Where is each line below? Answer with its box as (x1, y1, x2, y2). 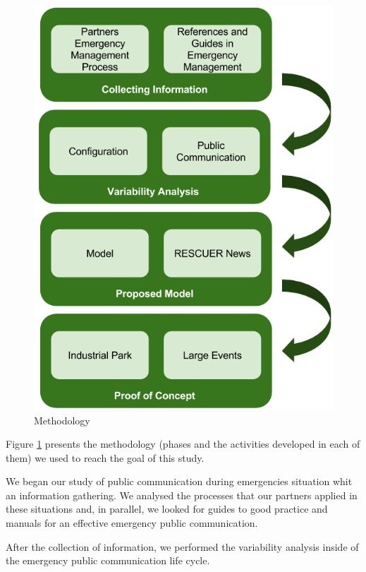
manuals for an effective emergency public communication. (6, 516, 258, 530)
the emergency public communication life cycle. (6, 553, 210, 568)
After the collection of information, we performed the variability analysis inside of (6, 539, 359, 554)
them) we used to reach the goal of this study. (6, 450, 205, 465)
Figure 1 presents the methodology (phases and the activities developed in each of (6, 436, 360, 451)
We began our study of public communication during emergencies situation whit (6, 474, 353, 489)
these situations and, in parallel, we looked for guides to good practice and (6, 501, 328, 516)
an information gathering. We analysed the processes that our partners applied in (6, 487, 358, 502)
